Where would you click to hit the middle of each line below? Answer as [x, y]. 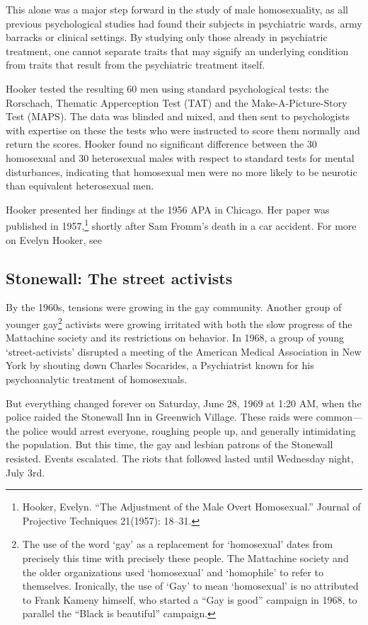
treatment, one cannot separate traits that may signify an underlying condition [177, 51]
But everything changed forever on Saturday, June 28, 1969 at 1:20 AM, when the [184, 403]
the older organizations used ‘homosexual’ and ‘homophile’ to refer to [173, 572]
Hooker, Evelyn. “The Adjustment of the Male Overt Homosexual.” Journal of [191, 507]
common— [339, 417]
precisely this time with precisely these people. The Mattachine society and [185, 557]
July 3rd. [25, 472]
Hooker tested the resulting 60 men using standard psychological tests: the [167, 88]
